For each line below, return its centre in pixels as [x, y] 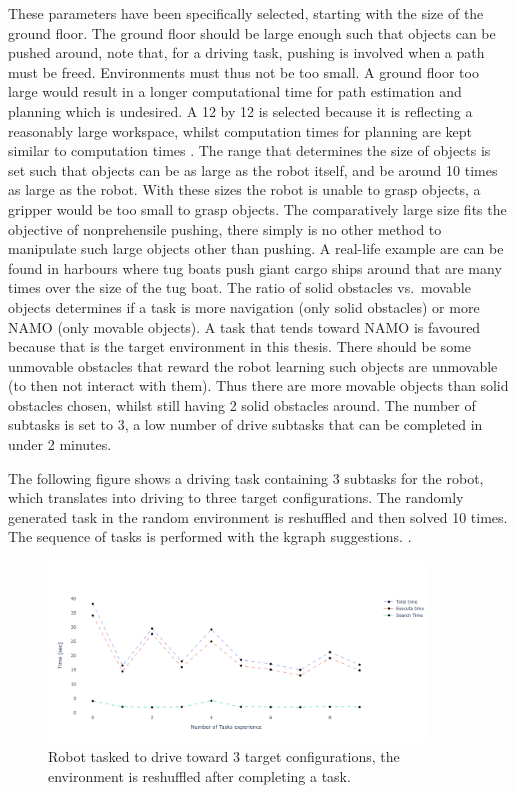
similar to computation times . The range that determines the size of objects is [249, 150]
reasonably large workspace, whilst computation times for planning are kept [240, 130]
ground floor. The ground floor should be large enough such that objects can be [252, 32]
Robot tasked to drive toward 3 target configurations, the [224, 756]
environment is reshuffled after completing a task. [199, 776]
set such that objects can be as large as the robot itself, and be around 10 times [253, 169]
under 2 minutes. [60, 444]
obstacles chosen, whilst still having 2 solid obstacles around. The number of [242, 404]
